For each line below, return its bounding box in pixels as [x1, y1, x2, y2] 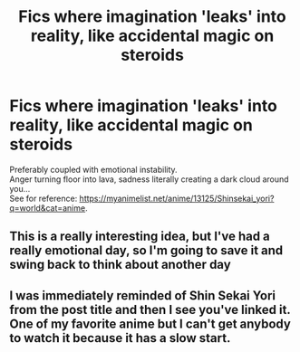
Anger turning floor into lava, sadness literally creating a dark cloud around [9, 174, 289, 185]
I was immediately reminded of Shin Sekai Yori [9, 288, 276, 303]
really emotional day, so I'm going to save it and [9, 243, 284, 259]
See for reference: [9, 193, 78, 204]
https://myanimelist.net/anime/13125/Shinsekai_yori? [79, 193, 275, 204]
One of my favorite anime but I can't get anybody [9, 316, 292, 331]
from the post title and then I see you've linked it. [9, 301, 291, 318]
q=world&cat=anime [9, 202, 86, 214]
